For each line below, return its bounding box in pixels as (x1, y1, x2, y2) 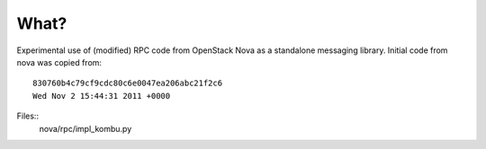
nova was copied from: (16, 57, 103, 67)
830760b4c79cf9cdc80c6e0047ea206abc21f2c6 (32, 78, 223, 89)
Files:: (16, 110, 40, 121)
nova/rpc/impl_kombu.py (39, 123, 132, 134)
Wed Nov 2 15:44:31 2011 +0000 (32, 91, 171, 101)
